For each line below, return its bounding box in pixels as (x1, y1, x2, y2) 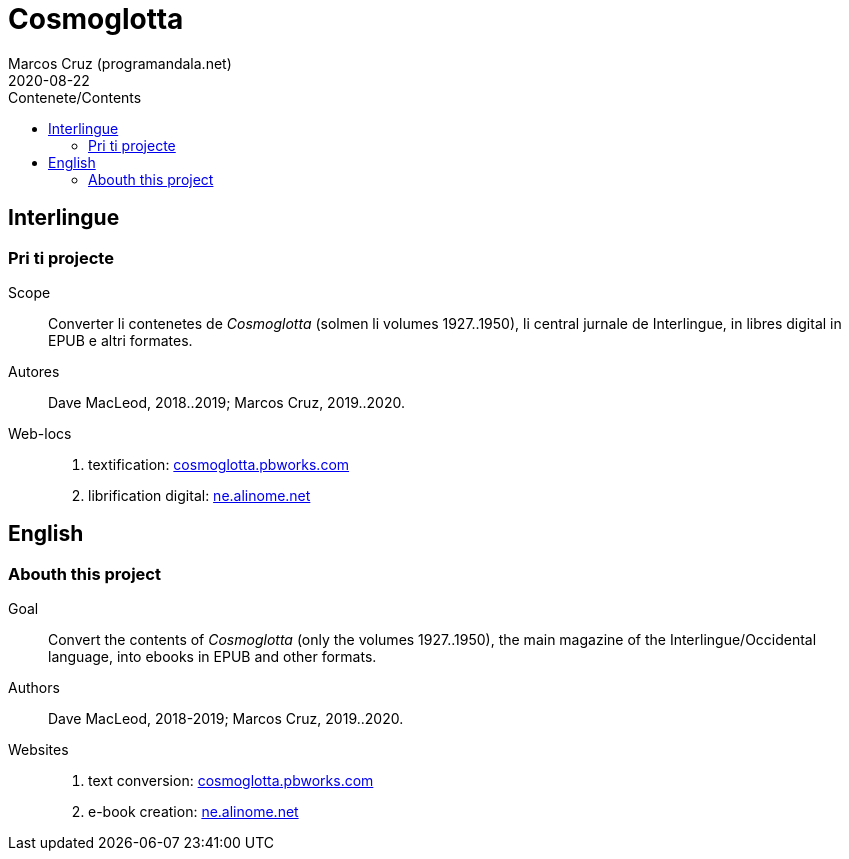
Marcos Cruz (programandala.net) (8, 54, 232, 72)
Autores (8, 362, 60, 380)
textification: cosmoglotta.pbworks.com (88, 455, 350, 473)
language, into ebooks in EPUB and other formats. (48, 648, 377, 666)
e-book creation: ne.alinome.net (88, 803, 299, 821)
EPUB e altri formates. (48, 331, 193, 349)
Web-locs (8, 424, 72, 442)
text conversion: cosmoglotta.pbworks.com (88, 772, 374, 790)
